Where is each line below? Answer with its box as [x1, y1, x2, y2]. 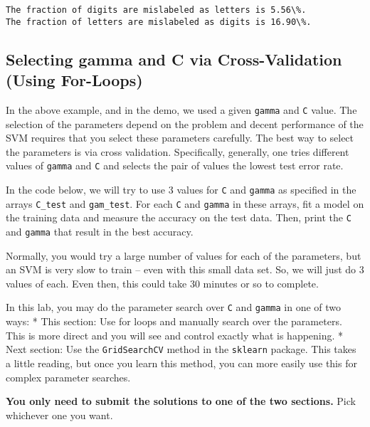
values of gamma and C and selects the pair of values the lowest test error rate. [6, 158, 344, 173]
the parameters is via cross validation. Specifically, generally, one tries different [6, 144, 349, 159]
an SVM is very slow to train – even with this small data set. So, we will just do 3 [6, 262, 364, 277]
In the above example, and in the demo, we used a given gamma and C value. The [6, 102, 357, 117]
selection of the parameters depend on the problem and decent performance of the [6, 116, 364, 131]
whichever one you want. [6, 407, 113, 422]
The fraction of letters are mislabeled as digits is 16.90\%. [6, 16, 312, 27]
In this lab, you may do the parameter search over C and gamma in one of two [6, 300, 342, 315]
